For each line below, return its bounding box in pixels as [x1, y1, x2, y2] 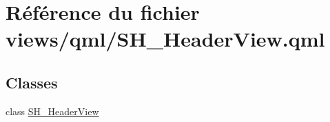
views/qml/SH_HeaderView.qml [6, 25, 325, 53]
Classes [6, 71, 58, 93]
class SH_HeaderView [6, 103, 99, 118]
